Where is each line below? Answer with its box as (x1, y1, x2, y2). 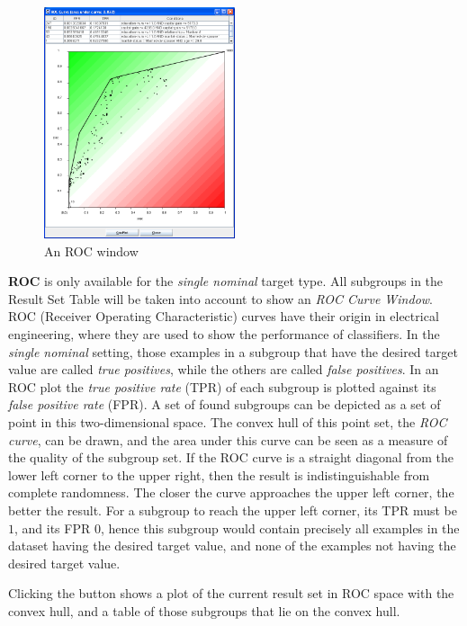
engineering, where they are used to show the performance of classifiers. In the (8, 325, 440, 344)
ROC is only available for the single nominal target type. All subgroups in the (8, 272, 444, 291)
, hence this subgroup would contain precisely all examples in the (100, 518, 460, 537)
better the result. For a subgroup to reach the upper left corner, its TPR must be (8, 500, 457, 519)
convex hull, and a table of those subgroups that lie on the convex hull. (8, 601, 400, 620)
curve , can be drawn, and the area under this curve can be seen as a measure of (8, 430, 448, 449)
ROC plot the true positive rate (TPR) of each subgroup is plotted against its (8, 377, 436, 396)
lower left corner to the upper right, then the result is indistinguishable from (8, 465, 430, 484)
